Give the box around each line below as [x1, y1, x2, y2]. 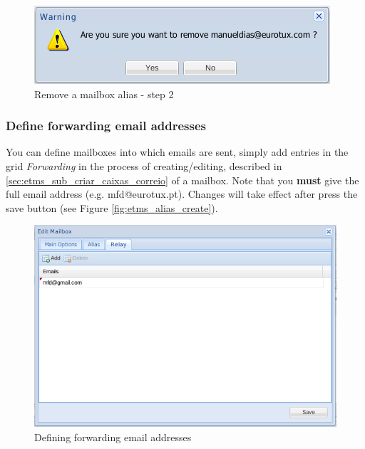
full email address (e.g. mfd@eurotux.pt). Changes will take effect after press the [6, 186, 358, 201]
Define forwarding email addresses [6, 117, 206, 134]
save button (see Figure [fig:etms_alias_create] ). [6, 200, 218, 215]
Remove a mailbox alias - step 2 [34, 86, 174, 101]
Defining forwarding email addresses [34, 430, 192, 445]
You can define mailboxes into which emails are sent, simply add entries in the [6, 144, 349, 159]
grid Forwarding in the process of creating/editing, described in [6, 159, 282, 173]
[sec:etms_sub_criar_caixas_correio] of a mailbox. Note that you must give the [6, 172, 359, 187]
